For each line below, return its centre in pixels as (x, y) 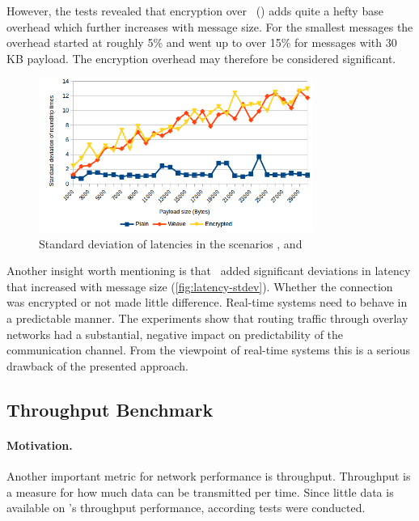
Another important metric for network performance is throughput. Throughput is (209, 475)
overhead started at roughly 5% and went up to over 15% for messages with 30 (202, 42)
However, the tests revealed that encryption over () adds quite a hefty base (195, 11)
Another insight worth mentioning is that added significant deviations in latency (209, 271)
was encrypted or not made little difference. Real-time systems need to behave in (207, 302)
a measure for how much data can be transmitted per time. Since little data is (200, 491)
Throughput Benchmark (110, 409)
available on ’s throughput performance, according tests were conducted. (186, 508)
